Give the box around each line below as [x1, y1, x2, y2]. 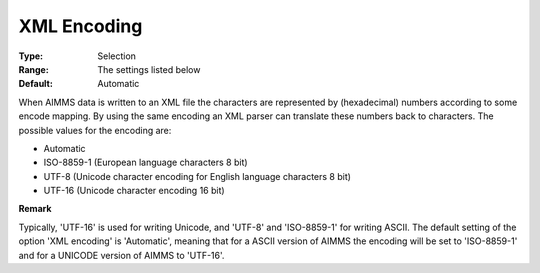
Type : [18, 50, 44, 62]
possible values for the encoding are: [18, 124, 172, 136]
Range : [18, 63, 49, 75]
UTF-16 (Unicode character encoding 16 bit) [43, 185, 225, 197]
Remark [18, 203, 52, 215]
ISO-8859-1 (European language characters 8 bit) [43, 156, 249, 169]
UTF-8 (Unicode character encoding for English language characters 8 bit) [43, 170, 352, 182]
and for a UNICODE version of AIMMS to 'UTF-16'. [18, 249, 225, 261]
